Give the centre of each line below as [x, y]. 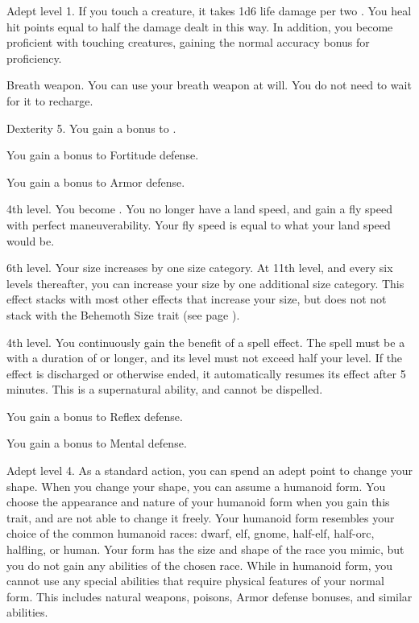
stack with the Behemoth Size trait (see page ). [123, 314]
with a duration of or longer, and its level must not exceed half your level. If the [205, 358]
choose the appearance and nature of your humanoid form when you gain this [198, 502]
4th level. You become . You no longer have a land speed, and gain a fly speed [199, 209]
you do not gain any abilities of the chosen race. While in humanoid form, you [199, 565]
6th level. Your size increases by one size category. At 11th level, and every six [200, 268]
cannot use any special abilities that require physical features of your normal [195, 581]
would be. [31, 240]
